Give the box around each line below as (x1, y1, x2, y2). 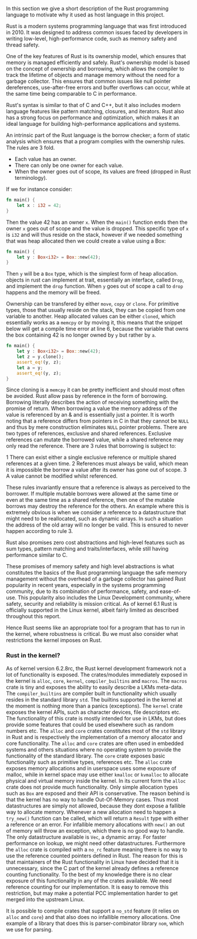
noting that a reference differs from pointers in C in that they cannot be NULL (6, 417, 189, 425)
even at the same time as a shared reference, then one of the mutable (6, 497, 175, 504)
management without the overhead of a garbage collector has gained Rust (6, 575, 186, 582)
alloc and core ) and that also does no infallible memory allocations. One (6, 913, 181, 920)
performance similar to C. (6, 552, 68, 559)
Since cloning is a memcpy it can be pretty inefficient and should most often (6, 386, 185, 393)
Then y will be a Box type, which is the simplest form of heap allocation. (6, 270, 178, 277)
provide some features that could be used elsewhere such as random (6, 721, 174, 728)
